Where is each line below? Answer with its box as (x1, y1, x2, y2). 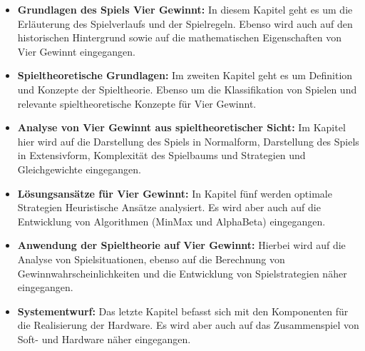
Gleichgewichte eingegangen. (17, 161, 141, 176)
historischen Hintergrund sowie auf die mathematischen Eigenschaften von (17, 30, 341, 45)
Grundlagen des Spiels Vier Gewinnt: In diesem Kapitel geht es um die (17, 2, 353, 16)
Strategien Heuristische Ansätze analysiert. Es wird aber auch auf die (17, 200, 321, 215)
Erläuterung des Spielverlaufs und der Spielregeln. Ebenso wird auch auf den (17, 16, 353, 31)
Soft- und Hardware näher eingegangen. (17, 331, 191, 346)
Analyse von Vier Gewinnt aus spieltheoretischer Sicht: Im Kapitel (17, 120, 346, 135)
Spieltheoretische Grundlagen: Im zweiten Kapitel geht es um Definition (17, 68, 353, 83)
